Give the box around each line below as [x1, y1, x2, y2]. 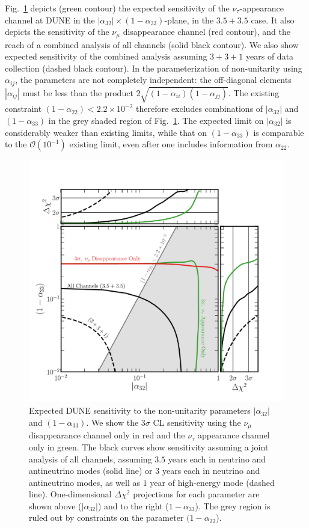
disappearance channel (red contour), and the [123, 25, 290, 38]
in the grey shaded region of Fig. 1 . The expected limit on [48, 114, 264, 127]
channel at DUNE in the [5, 13, 95, 26]
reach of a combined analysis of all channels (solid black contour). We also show [5, 38, 299, 51]
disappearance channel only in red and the [29, 429, 185, 441]
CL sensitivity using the [153, 416, 241, 428]
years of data [246, 50, 294, 63]
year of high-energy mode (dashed [150, 476, 275, 488]
